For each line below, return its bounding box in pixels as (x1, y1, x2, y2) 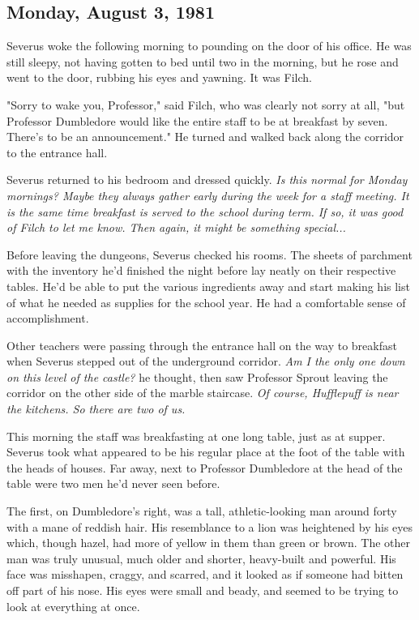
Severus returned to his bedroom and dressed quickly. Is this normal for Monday (6, 171, 408, 188)
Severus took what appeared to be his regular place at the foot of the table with (6, 443, 405, 460)
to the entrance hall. (6, 143, 108, 160)
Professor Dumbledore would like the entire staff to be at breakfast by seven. (6, 112, 388, 129)
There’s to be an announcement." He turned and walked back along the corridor (6, 128, 404, 145)
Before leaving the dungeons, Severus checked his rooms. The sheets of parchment (6, 246, 413, 263)
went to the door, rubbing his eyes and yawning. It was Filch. (6, 69, 312, 86)
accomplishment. (6, 310, 89, 327)
